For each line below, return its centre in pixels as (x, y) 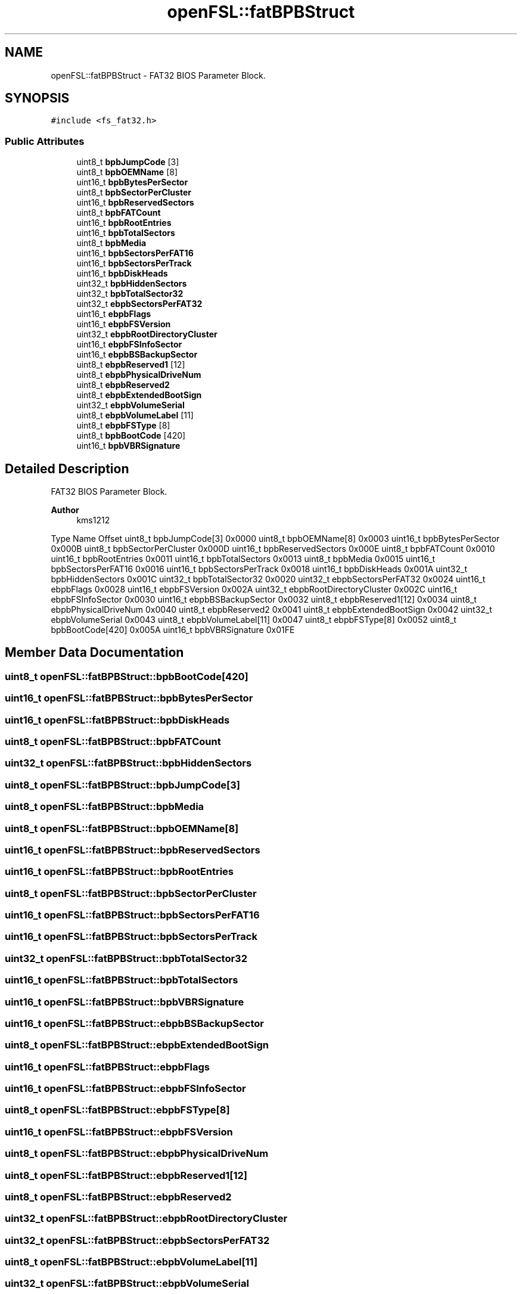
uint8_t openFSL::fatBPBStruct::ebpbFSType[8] (117, 1110)
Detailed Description (67, 468)
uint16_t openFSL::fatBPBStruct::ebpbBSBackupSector (134, 1023)
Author (65, 510)
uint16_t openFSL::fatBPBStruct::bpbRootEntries (119, 872)
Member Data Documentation (94, 653)
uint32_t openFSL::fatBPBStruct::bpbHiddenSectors (128, 763)
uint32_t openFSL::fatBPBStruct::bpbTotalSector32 (126, 958)
